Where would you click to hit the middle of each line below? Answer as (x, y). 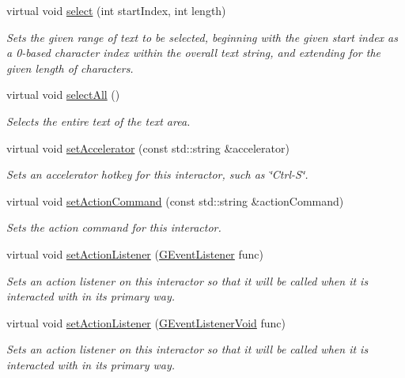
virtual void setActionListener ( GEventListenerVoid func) (146, 322)
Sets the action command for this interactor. (114, 227)
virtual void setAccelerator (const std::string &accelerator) (148, 147)
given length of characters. (70, 68)
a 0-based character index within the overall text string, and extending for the (194, 53)
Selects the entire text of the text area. (98, 121)
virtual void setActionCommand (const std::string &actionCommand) (175, 200)
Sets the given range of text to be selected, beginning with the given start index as (202, 37)
